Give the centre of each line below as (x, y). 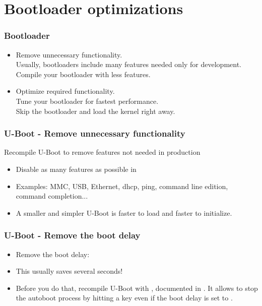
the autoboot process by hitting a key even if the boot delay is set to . (124, 298)
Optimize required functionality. (65, 91)
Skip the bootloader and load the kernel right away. (95, 111)
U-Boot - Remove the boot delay (72, 235)
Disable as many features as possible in (76, 169)
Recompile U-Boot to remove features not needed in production (102, 152)
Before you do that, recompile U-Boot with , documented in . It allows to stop (137, 288)
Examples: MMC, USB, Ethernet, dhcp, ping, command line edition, (122, 186)
